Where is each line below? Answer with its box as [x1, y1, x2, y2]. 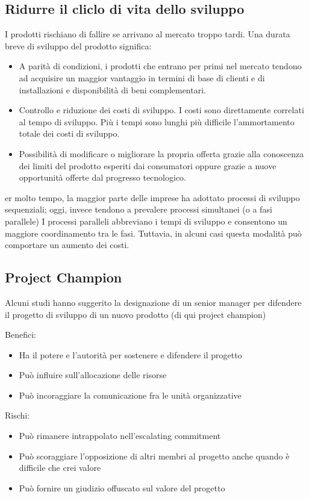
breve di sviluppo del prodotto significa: [5, 39, 152, 52]
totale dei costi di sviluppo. [19, 127, 120, 140]
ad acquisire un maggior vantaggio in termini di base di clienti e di [19, 71, 265, 84]
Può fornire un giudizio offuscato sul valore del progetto [19, 481, 225, 494]
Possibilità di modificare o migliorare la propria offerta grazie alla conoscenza [19, 147, 304, 160]
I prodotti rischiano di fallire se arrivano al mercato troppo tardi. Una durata [5, 28, 290, 40]
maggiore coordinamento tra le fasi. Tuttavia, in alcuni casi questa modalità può [5, 226, 302, 239]
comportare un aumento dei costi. [5, 238, 130, 251]
